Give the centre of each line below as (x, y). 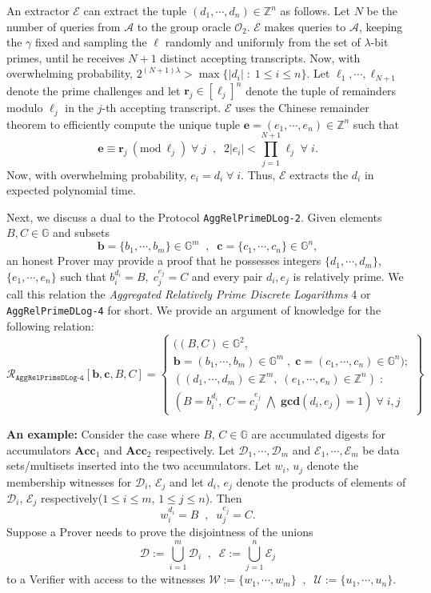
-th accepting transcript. (162, 108)
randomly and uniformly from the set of (263, 42)
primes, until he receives (66, 57)
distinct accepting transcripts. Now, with (260, 57)
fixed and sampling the (91, 42)
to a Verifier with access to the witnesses (106, 579)
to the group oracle (184, 26)
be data (381, 449)
